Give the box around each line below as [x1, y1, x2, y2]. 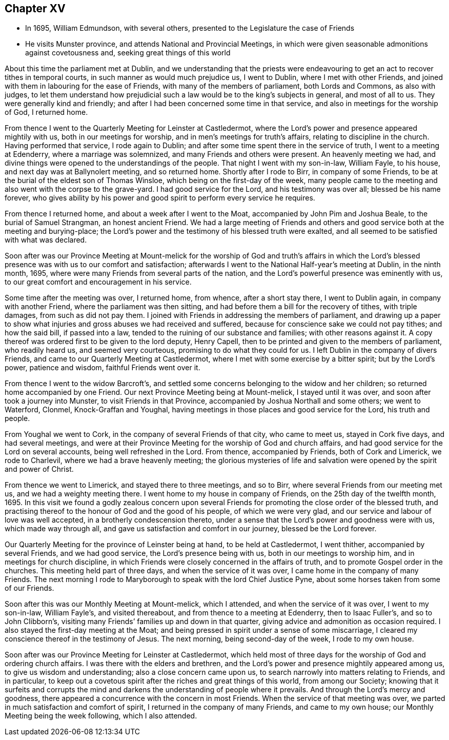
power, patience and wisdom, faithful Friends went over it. [5, 363, 200, 372]
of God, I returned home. [5, 108, 88, 117]
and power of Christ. [5, 465, 74, 474]
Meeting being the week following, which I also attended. [5, 711, 197, 721]
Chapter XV [5, 2, 66, 15]
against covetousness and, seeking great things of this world [25, 48, 231, 57]
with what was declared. [5, 235, 87, 245]
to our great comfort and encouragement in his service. [5, 277, 192, 287]
